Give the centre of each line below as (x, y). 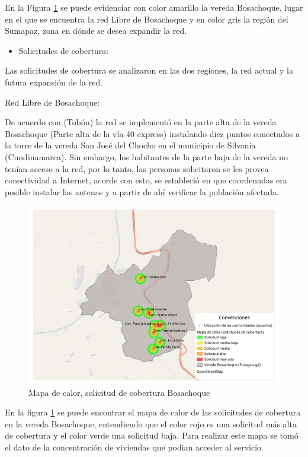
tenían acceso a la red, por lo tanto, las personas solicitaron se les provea (137, 168)
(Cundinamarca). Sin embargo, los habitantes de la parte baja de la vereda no (146, 156)
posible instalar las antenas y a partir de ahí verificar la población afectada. (142, 191)
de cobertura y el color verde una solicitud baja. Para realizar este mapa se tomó (152, 435)
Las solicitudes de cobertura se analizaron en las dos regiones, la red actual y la (149, 70)
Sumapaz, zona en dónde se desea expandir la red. (96, 31)
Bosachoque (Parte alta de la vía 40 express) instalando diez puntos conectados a (152, 133)
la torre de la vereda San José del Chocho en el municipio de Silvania (130, 145)
